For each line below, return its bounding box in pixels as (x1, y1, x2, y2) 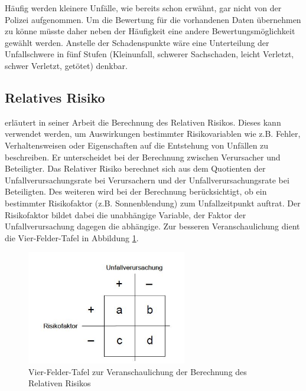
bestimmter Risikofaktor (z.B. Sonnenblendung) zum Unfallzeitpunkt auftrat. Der (5, 196, 301, 209)
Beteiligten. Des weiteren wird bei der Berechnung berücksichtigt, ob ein (5, 185, 267, 198)
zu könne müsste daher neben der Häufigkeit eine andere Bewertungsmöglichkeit (5, 25, 295, 37)
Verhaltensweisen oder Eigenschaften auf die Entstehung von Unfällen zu (5, 139, 269, 151)
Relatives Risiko (5, 88, 105, 106)
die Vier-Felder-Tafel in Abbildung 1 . (5, 231, 139, 244)
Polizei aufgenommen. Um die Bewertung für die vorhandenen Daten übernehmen (5, 13, 301, 25)
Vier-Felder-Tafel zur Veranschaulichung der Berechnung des (28, 365, 247, 377)
